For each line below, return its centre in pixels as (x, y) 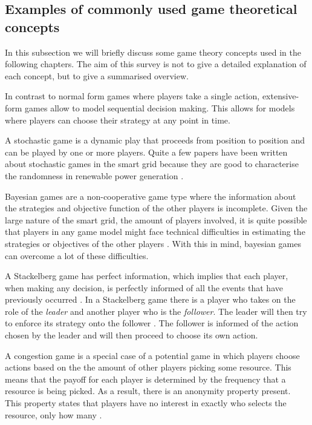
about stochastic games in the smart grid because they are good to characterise (152, 164)
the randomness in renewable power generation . (94, 175)
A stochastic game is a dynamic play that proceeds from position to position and (155, 140)
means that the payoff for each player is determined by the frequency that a (145, 379)
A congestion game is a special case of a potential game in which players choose (152, 355)
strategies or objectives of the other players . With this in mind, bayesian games (153, 243)
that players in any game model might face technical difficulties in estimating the (155, 232)
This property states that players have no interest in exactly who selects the (146, 403)
